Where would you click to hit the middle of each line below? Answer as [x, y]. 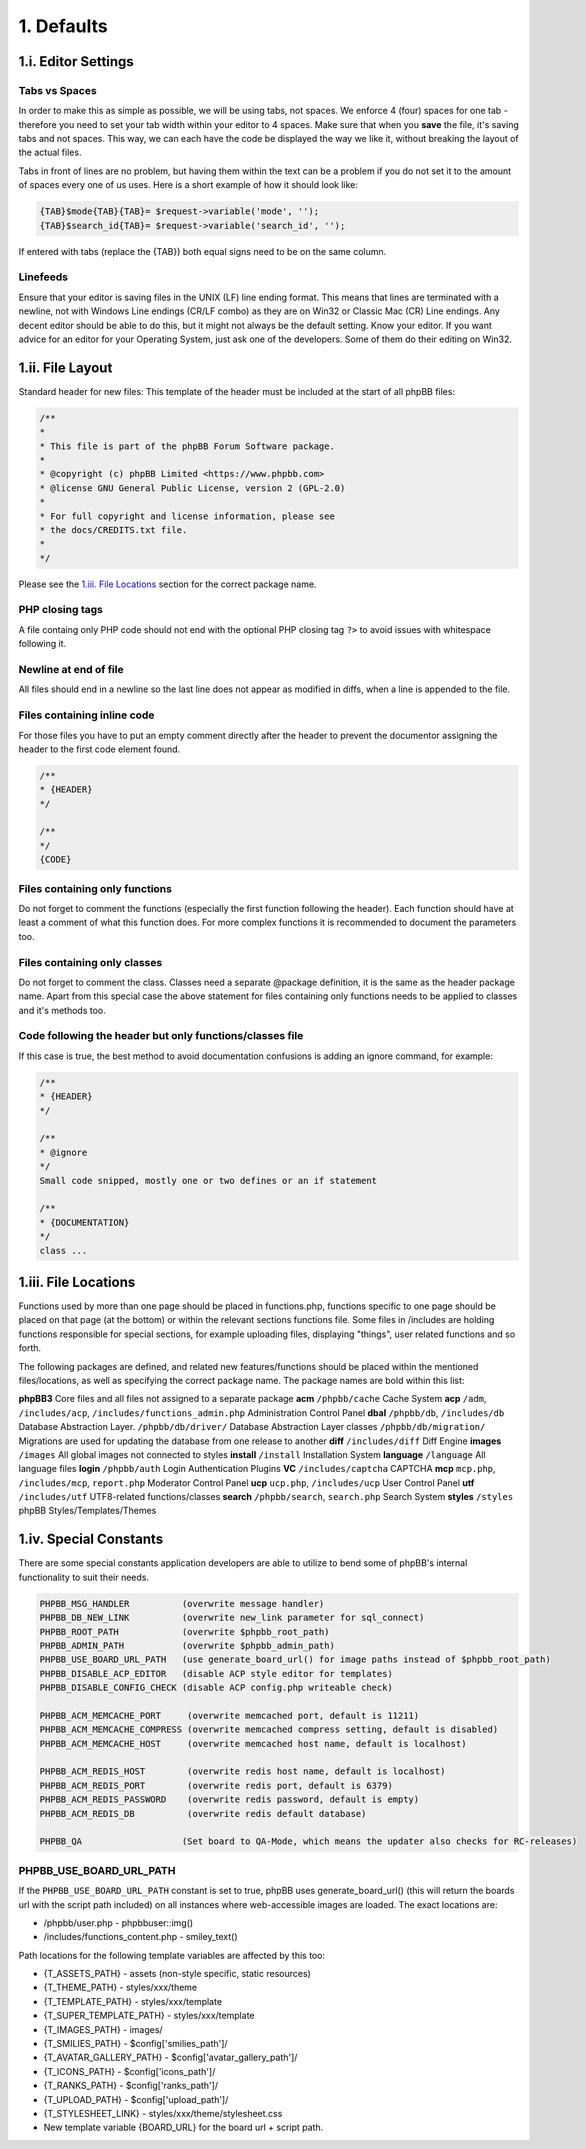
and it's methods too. [62, 1010]
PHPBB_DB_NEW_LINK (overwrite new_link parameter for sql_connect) [232, 1618]
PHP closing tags [61, 610]
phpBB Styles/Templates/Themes [87, 1511]
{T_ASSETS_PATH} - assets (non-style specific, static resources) [177, 1974]
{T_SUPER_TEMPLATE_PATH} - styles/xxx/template [149, 2016]
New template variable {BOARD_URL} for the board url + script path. [183, 2127]
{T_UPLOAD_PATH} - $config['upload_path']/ [136, 2099]
